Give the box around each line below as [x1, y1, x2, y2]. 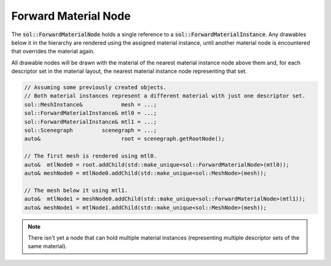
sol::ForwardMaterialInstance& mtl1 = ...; [24, 118, 158, 125]
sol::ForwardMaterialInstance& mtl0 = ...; [24, 110, 158, 116]
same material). [28, 243, 67, 250]
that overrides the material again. [11, 48, 95, 55]
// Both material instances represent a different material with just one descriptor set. [24, 93, 306, 99]
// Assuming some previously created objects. [24, 84, 167, 91]
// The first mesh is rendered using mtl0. [24, 153, 158, 159]
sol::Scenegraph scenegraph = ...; [24, 127, 158, 134]
